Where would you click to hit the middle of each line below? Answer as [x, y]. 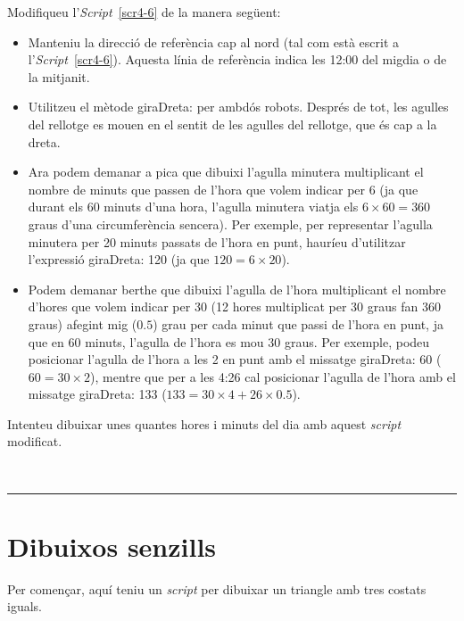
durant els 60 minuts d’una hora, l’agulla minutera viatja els [193, 207]
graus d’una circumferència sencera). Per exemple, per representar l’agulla [230, 224]
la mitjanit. [59, 76]
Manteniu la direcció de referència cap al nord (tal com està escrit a [214, 41]
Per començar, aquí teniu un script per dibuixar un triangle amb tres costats [217, 588]
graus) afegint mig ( [83, 323]
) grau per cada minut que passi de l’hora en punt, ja [298, 323]
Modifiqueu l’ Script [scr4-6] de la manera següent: [144, 12]
